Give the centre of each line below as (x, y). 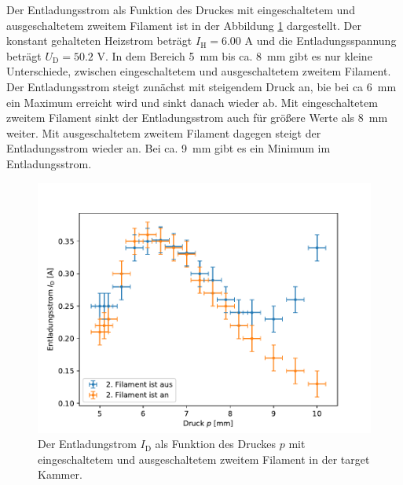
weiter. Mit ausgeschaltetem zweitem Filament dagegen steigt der (164, 132)
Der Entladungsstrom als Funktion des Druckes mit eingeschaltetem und (181, 9)
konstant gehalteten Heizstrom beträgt (99, 40)
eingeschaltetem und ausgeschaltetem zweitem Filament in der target (204, 459)
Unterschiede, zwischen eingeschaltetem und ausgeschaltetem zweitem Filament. (199, 71)
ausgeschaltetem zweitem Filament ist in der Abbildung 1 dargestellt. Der (184, 25)
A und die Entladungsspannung (321, 40)
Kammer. (60, 474)
